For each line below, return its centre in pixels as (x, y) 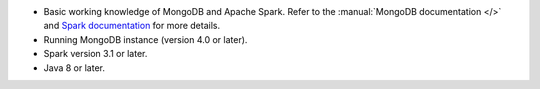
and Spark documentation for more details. (131, 26)
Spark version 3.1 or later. (95, 54)
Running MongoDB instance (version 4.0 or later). (145, 39)
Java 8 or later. (74, 67)
